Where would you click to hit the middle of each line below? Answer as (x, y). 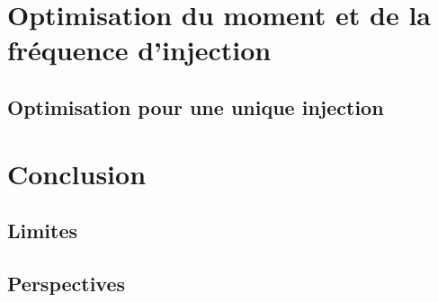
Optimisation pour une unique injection (196, 107)
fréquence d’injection (139, 50)
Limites (43, 231)
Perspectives (67, 283)
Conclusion (77, 173)
